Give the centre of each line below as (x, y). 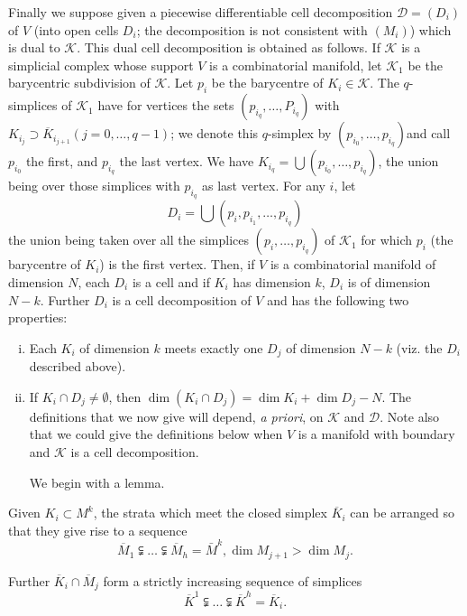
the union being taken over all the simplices (128, 240)
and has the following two (338, 299)
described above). (78, 366)
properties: (38, 317)
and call (428, 133)
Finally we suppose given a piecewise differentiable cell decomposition (201, 12)
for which (387, 240)
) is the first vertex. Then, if (177, 264)
